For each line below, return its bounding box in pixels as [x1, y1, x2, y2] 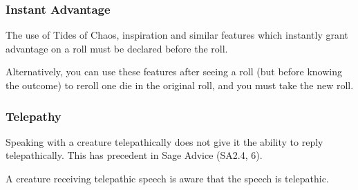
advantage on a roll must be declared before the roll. [6, 41, 228, 55]
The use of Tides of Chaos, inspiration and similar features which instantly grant [6, 28, 348, 42]
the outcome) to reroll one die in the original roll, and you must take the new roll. [6, 78, 354, 92]
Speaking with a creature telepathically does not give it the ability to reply [6, 134, 323, 149]
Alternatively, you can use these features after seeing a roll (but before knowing [6, 64, 343, 79]
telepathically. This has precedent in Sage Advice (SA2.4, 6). [6, 148, 263, 162]
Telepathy [6, 107, 62, 124]
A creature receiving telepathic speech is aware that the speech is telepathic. [6, 171, 329, 185]
